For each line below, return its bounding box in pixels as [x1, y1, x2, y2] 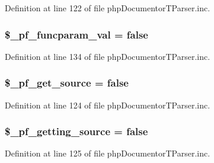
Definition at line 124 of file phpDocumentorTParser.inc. [5, 98, 210, 111]
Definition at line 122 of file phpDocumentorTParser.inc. [5, 2, 210, 14]
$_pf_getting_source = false [5, 124, 148, 139]
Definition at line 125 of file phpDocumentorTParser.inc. [5, 147, 210, 159]
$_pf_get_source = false [5, 75, 129, 90]
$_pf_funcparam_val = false [5, 27, 148, 41]
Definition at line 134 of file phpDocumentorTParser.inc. [5, 50, 210, 62]
